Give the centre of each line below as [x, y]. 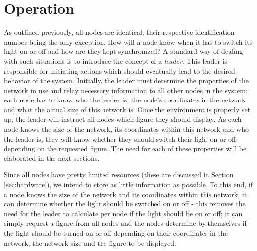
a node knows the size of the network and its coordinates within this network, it [126, 194]
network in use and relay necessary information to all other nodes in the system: [126, 90]
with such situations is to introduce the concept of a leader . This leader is [116, 61]
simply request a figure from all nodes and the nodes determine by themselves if [125, 223]
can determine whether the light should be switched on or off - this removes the [125, 204]
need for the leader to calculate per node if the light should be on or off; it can [123, 213]
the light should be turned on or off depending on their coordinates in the [116, 233]
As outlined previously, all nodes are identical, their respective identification [119, 32]
